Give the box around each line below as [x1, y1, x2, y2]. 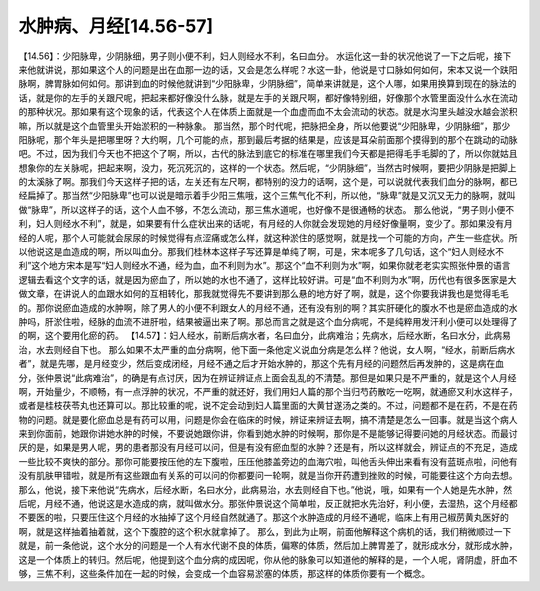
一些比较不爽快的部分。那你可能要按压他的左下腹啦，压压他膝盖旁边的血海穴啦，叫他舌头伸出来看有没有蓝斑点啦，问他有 [18, 455, 518, 467]
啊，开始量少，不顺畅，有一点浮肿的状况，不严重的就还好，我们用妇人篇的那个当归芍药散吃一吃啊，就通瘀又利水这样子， [18, 385, 518, 397]
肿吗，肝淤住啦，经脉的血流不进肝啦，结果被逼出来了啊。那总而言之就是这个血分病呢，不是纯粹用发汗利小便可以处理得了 [18, 315, 518, 327]
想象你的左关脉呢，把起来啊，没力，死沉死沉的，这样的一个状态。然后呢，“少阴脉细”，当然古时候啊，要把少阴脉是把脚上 [18, 161, 517, 174]
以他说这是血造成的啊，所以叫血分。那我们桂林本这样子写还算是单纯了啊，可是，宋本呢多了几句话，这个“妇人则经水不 [18, 246, 505, 258]
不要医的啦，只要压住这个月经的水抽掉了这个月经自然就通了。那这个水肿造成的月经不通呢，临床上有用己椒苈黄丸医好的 [18, 511, 509, 524]
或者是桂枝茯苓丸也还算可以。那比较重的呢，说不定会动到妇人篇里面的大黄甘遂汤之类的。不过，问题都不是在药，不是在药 [18, 400, 518, 412]
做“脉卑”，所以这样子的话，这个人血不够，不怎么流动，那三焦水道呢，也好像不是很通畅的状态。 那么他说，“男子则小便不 [18, 203, 515, 215]
